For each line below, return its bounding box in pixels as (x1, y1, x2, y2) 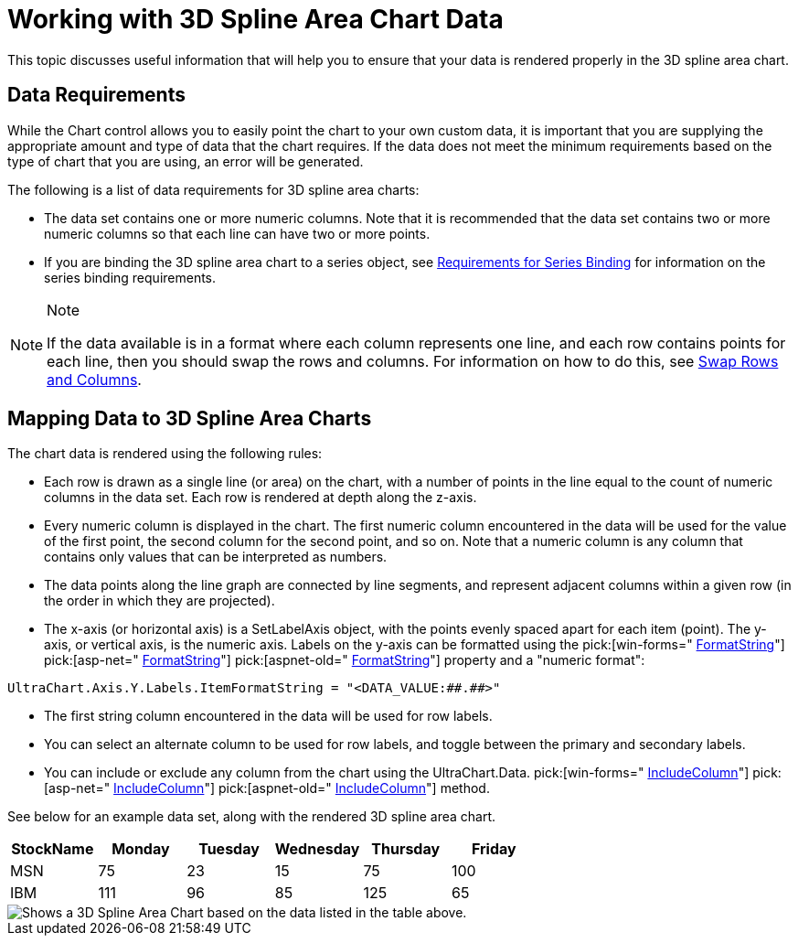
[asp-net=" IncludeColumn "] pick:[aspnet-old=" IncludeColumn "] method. (44, 780, 490, 797)
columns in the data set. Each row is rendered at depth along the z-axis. (44, 489, 477, 506)
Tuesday (198, 840, 260, 859)
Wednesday (274, 840, 360, 859)
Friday (471, 840, 516, 859)
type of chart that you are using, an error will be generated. (7, 153, 364, 169)
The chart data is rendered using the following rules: (7, 445, 323, 462)
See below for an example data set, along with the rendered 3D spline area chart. (7, 809, 496, 825)
